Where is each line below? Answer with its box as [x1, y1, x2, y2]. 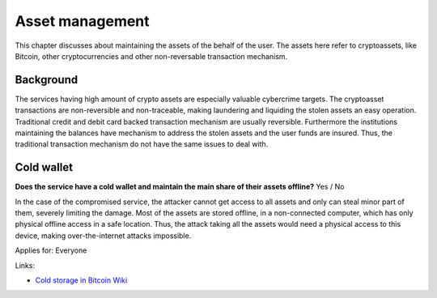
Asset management [15, 12, 150, 30]
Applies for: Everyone [15, 245, 87, 255]
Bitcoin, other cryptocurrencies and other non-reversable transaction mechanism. [15, 51, 288, 61]
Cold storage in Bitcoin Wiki [35, 275, 128, 285]
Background [15, 73, 78, 87]
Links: [15, 260, 36, 270]
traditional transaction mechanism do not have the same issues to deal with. [15, 139, 269, 149]
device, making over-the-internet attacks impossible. [15, 231, 192, 241]
